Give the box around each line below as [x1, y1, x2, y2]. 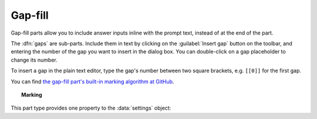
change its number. [11, 56, 58, 63]
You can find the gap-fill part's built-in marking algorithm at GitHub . [11, 78, 174, 85]
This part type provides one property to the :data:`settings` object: [11, 104, 171, 111]
